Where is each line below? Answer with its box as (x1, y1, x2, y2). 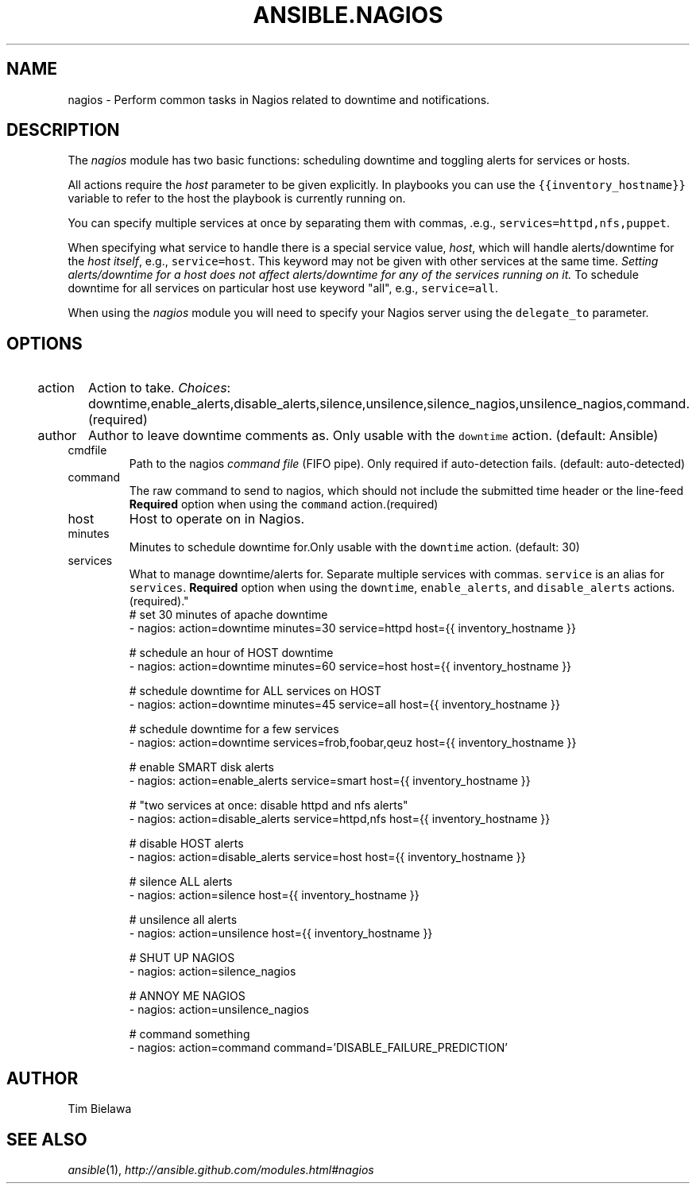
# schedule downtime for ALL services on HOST (129, 684, 381, 698)
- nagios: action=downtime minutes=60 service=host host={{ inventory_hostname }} (129, 659, 572, 674)
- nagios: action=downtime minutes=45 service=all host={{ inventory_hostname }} (129, 697, 560, 712)
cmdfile (68, 443, 107, 458)
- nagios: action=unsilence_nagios (129, 1003, 309, 1017)
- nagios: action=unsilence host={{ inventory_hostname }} (129, 926, 433, 941)
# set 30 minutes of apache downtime (129, 608, 328, 622)
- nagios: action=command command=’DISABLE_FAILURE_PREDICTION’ (129, 1041, 508, 1055)
